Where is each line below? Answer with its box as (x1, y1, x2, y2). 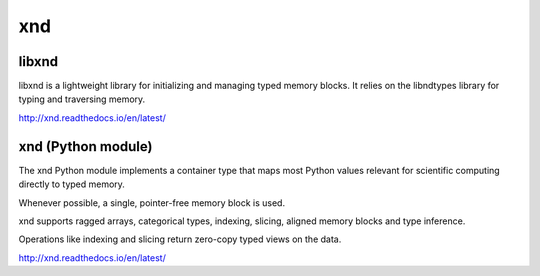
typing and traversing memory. (18, 93, 146, 105)
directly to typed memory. (18, 178, 125, 190)
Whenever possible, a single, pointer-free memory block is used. (18, 196, 285, 209)
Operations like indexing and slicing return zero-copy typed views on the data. (18, 233, 342, 245)
